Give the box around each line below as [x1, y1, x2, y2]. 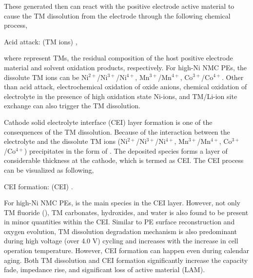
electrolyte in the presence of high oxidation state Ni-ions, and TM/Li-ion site [4, 91, 237, 101]
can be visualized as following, [4, 164, 94, 175]
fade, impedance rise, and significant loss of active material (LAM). [4, 264, 205, 275]
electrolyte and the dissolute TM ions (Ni [4, 136, 128, 146]
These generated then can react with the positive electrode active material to [4, 1, 234, 11]
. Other [221, 72, 244, 82]
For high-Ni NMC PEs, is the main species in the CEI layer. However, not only [4, 198, 240, 208]
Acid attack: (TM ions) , [4, 36, 78, 46]
